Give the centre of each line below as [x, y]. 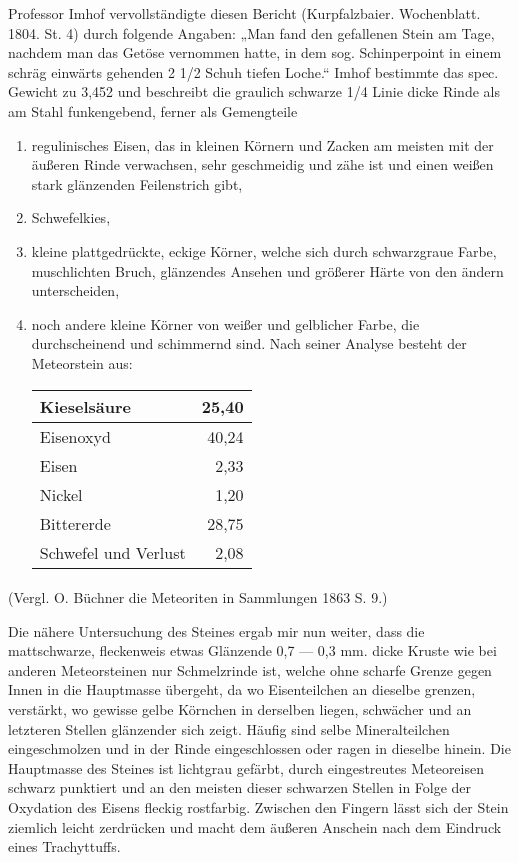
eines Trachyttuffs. [64, 846]
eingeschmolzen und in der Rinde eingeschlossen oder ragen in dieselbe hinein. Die [259, 748]
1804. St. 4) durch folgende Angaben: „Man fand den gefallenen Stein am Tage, [251, 32]
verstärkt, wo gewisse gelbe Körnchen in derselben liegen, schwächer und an [240, 709]
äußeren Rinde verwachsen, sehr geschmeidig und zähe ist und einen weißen [262, 164]
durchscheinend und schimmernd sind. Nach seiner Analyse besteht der [249, 343]
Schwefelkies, [71, 217]
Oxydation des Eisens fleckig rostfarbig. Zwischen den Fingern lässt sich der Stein [258, 807]
